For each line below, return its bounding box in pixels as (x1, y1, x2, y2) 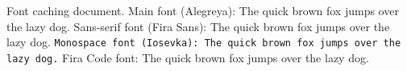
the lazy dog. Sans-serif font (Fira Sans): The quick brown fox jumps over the (6, 18, 390, 34)
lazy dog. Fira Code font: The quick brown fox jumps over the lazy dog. (6, 49, 369, 65)
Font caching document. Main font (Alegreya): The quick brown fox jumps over (6, 2, 399, 18)
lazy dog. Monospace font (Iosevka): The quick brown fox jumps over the (6, 34, 401, 50)
